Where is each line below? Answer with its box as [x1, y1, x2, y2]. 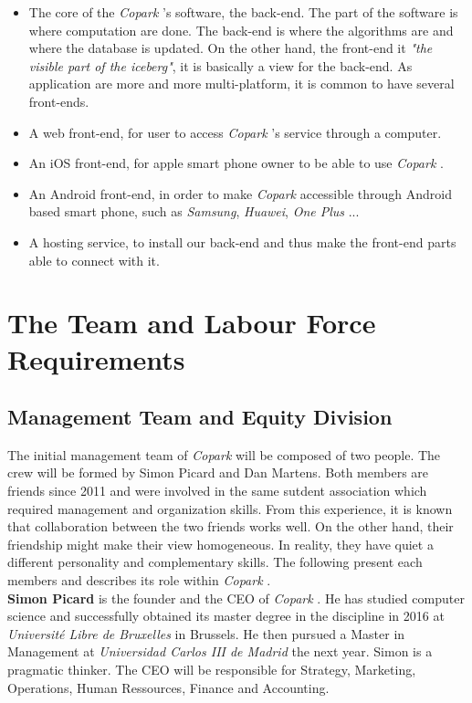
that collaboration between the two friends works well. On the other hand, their [7, 517, 454, 536]
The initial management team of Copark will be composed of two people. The [7, 445, 441, 464]
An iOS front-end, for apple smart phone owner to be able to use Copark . [28, 153, 444, 173]
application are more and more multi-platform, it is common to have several [28, 74, 455, 93]
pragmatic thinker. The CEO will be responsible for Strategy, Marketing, [7, 660, 416, 679]
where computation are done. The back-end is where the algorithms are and [28, 20, 454, 39]
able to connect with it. [28, 250, 160, 269]
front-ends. [28, 91, 89, 110]
